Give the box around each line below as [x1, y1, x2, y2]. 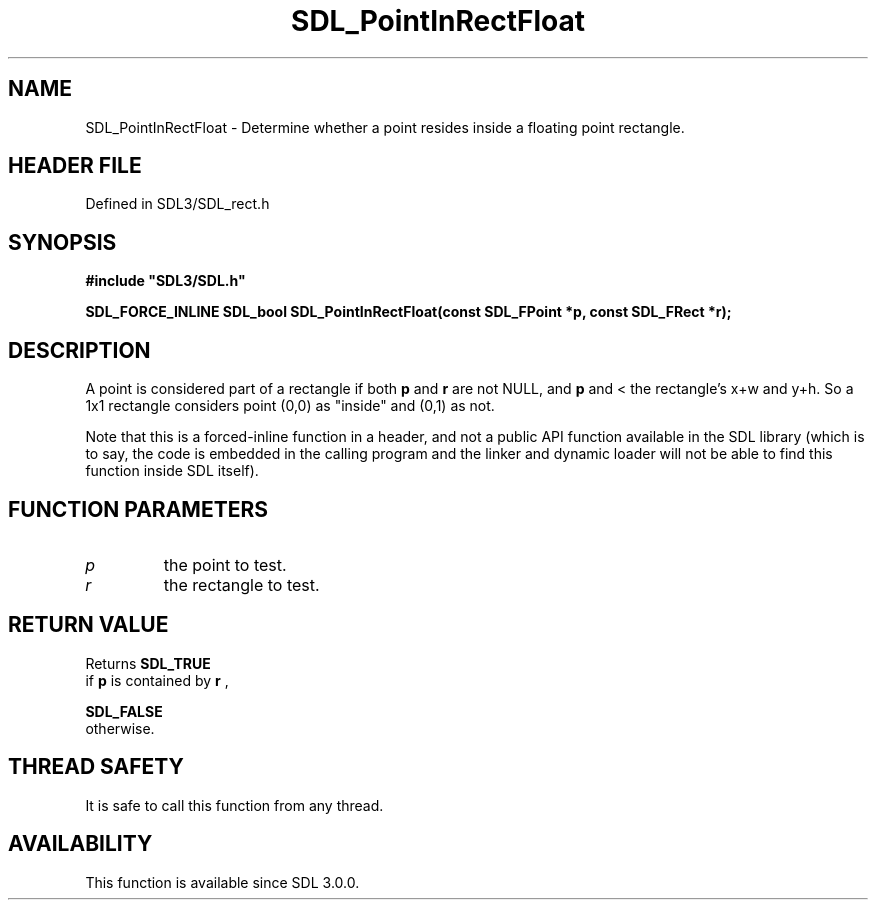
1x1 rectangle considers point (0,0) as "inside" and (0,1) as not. [85, 397, 495, 415]
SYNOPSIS [8, 229, 117, 255]
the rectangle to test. [163, 574, 320, 595]
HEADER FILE [8, 153, 142, 179]
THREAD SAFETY [8, 754, 184, 780]
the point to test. [163, 554, 287, 575]
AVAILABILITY [8, 831, 153, 857]
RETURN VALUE [8, 612, 169, 638]
